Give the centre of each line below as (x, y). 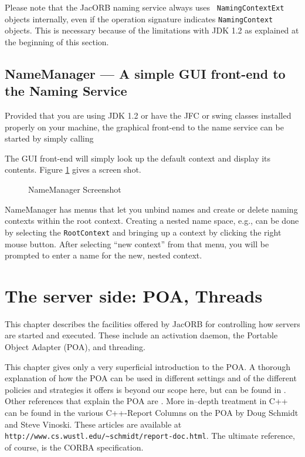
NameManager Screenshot (75, 189)
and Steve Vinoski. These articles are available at (93, 424)
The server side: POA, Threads (134, 295)
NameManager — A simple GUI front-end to (145, 73)
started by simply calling (49, 138)
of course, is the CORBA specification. (74, 447)
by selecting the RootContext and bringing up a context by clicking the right (143, 232)
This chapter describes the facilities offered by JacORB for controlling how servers (152, 323)
